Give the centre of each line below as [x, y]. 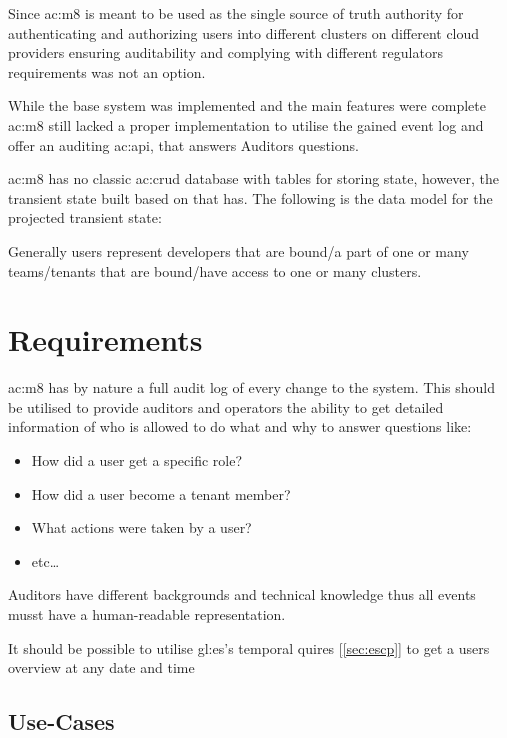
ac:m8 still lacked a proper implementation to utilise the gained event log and [246, 124]
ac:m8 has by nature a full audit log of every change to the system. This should [251, 387]
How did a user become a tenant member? [161, 493]
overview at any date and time [101, 667]
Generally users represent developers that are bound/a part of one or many [238, 250]
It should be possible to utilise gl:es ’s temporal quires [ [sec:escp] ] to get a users [249, 647]
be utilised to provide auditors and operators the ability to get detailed [226, 406]
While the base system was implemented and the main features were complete [247, 105]
